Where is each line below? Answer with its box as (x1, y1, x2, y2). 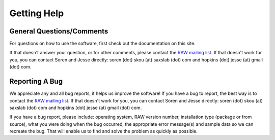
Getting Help (9, 8, 64, 19)
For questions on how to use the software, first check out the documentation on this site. (9, 41, 196, 47)
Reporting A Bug (9, 77, 63, 86)
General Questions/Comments (9, 27, 108, 36)
